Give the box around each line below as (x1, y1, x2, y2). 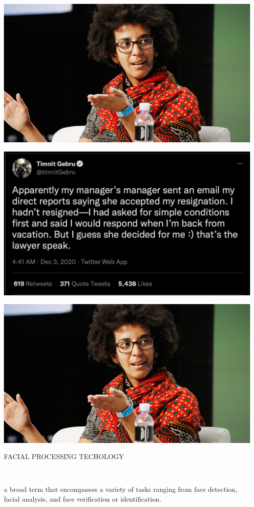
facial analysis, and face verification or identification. (4, 493, 162, 504)
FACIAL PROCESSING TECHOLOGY (4, 451, 124, 462)
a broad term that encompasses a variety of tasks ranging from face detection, (4, 484, 237, 494)
